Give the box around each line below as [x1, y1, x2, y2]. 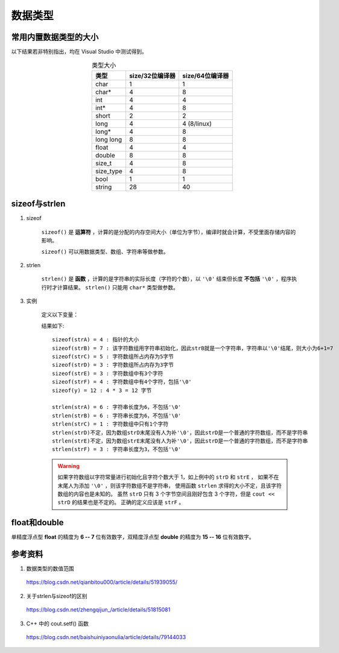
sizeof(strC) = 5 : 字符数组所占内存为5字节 [52, 353, 174, 360]
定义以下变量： [41, 311, 78, 318]
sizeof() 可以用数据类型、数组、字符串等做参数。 [41, 248, 169, 255]
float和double [11, 517, 64, 528]
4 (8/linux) [182, 119, 212, 128]
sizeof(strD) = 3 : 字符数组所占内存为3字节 [52, 362, 174, 368]
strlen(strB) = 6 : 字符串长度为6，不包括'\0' [52, 412, 182, 419]
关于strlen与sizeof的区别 [26, 592, 87, 599]
